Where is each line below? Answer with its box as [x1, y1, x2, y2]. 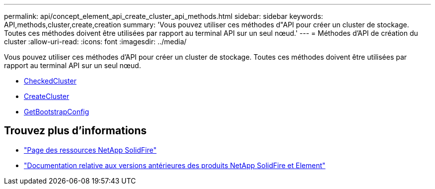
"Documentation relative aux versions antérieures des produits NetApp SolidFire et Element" [24, 161, 326, 170]
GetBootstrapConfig [24, 107, 89, 116]
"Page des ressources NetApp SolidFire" [24, 145, 157, 154]
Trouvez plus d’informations [4, 124, 147, 137]
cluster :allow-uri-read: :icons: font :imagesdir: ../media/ [4, 37, 187, 46]
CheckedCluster [24, 77, 76, 85]
